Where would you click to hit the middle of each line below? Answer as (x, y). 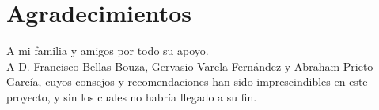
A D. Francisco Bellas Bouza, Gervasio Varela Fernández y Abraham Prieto (190, 66)
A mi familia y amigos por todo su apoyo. (108, 51)
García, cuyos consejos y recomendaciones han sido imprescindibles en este (187, 81)
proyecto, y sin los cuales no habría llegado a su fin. (132, 96)
